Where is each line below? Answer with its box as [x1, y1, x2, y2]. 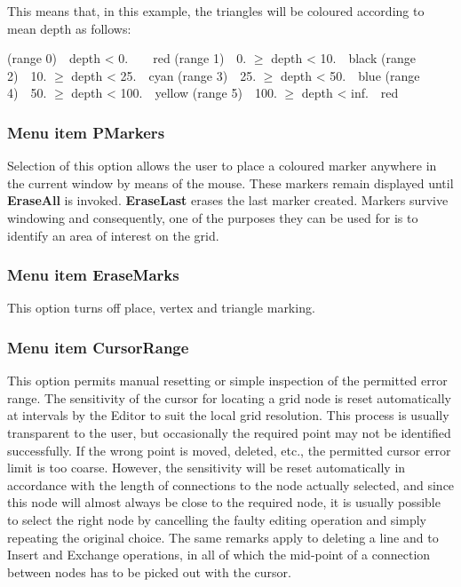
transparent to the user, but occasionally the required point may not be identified [7, 423, 451, 441]
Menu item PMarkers [7, 121, 165, 143]
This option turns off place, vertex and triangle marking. [7, 298, 315, 317]
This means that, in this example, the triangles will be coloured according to [7, 2, 425, 20]
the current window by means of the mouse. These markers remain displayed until [7, 173, 454, 192]
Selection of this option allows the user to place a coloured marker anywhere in [7, 156, 437, 175]
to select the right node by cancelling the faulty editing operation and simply [7, 510, 426, 528]
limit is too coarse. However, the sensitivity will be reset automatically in [7, 458, 406, 477]
